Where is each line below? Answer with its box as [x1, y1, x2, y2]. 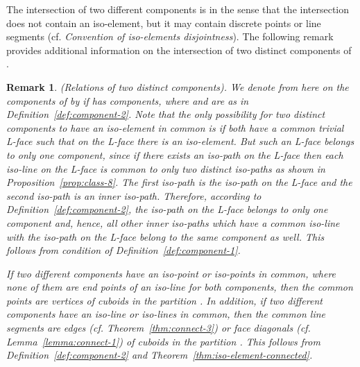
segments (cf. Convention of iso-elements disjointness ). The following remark [6, 29, 334, 44]
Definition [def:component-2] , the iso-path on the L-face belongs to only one [6, 202, 328, 216]
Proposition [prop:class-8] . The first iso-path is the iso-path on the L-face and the [6, 175, 352, 189]
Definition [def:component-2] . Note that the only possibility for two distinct [6, 107, 325, 121]
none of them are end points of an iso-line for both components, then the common [6, 280, 353, 294]
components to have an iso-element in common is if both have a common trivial [6, 120, 344, 135]
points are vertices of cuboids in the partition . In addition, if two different [6, 293, 323, 307]
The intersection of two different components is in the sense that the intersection [6, 2, 350, 16]
